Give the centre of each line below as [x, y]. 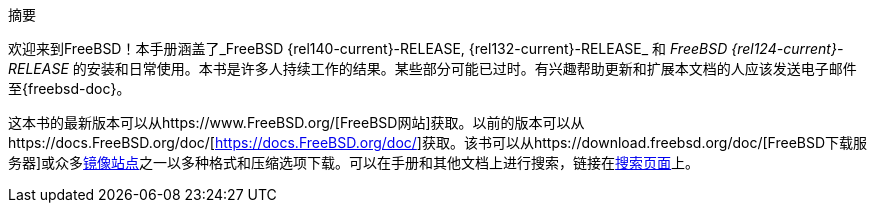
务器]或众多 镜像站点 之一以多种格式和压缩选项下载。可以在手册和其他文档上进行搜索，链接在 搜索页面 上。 [354, 162]
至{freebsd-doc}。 [69, 88]
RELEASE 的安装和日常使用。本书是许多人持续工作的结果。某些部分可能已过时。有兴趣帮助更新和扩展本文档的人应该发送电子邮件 [432, 68]
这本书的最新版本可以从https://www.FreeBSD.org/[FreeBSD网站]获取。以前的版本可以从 [296, 122]
